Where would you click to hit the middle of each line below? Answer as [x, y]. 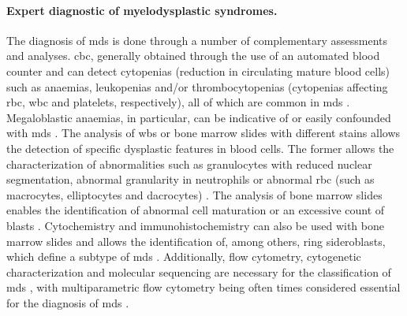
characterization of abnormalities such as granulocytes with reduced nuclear [189, 164]
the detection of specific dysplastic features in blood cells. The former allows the [200, 148]
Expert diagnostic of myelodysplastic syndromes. [142, 10]
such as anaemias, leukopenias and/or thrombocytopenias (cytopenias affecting [197, 86]
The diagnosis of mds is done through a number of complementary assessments [197, 40]
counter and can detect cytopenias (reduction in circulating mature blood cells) [198, 71]
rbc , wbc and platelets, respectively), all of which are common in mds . [178, 102]
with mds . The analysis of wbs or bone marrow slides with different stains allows [203, 133]
